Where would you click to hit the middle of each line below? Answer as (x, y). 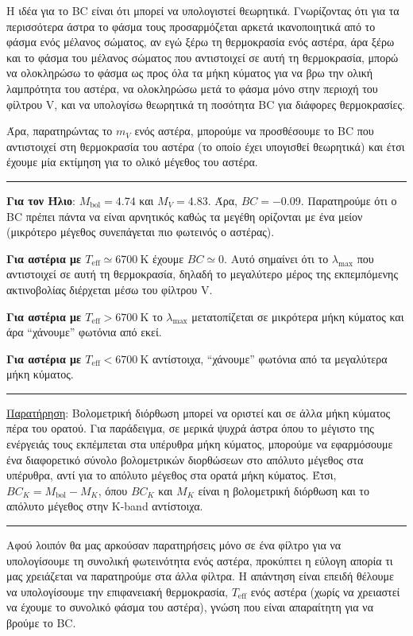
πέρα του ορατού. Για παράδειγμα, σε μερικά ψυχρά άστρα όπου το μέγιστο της (190, 428)
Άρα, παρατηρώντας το (60, 131)
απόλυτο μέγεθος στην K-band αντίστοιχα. (105, 506)
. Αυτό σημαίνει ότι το (276, 258)
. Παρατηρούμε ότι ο (349, 200)
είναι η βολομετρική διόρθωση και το (284, 490)
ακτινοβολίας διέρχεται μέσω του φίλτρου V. (110, 289)
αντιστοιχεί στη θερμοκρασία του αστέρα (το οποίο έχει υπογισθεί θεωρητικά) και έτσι (206, 146)
